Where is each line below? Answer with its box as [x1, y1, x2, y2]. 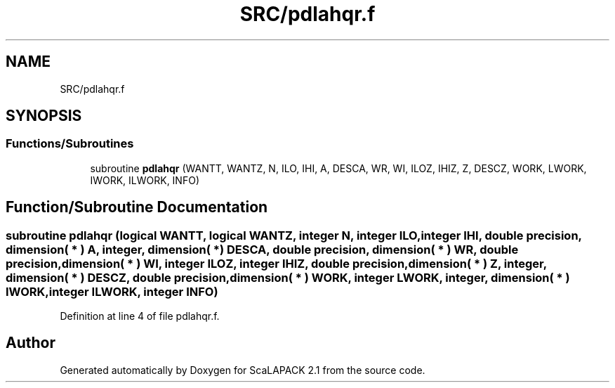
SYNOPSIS [6, 107, 82, 125]
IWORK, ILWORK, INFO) [90, 174, 199, 186]
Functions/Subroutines [6, 136, 134, 151]
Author [6, 334, 55, 352]
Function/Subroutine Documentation [6, 198, 268, 216]
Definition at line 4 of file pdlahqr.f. [60, 310, 220, 323]
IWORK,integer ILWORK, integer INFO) [6, 284, 218, 299]
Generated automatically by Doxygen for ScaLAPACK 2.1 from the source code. [60, 363, 425, 376]
